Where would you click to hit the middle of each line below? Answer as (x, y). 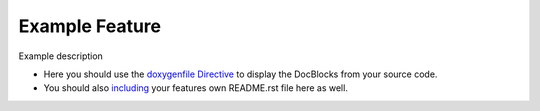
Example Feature (90, 26)
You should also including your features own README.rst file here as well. (196, 88)
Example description (61, 56)
